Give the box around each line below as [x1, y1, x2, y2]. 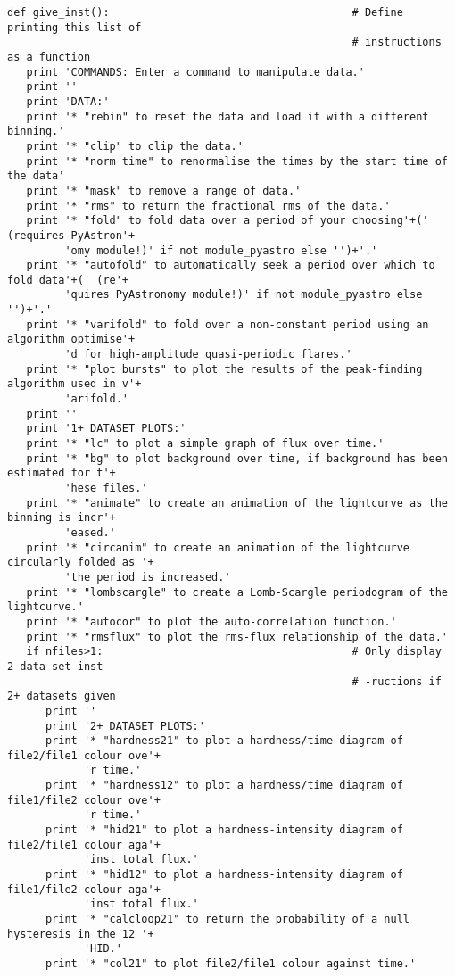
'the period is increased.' [64, 570, 231, 584]
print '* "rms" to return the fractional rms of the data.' [26, 199, 391, 212]
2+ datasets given [7, 690, 116, 703]
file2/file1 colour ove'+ [7, 749, 161, 762]
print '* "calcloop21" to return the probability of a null [45, 913, 410, 926]
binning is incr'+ [7, 511, 116, 525]
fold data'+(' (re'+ [7, 273, 129, 286]
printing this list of [7, 21, 142, 34]
